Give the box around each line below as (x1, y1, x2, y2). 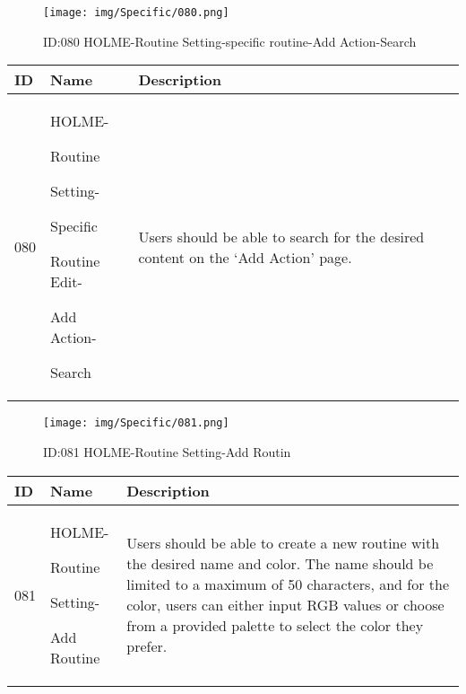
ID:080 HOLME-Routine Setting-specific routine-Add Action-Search (43, 31, 417, 50)
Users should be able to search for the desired (138, 225, 425, 247)
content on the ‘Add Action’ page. (138, 246, 352, 268)
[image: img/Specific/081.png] (43, 417, 229, 430)
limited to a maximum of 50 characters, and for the (126, 574, 450, 594)
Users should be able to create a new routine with (126, 532, 440, 553)
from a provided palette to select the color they (126, 615, 424, 636)
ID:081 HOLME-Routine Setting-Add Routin (43, 442, 291, 461)
